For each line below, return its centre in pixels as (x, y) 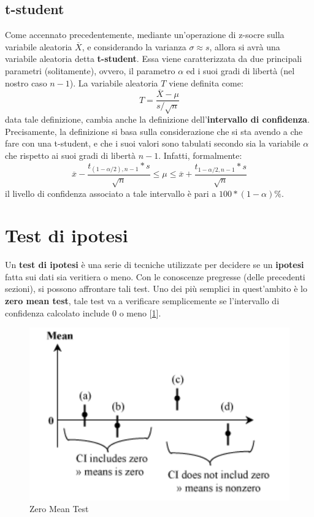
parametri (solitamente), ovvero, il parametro (90, 70)
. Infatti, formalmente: (200, 155)
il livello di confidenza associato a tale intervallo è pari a (111, 193)
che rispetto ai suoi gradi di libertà (71, 155)
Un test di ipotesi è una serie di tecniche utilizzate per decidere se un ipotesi (155, 265)
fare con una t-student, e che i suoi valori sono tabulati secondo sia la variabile (153, 143)
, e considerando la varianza (134, 46)
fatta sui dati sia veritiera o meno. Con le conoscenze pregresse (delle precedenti (155, 276)
